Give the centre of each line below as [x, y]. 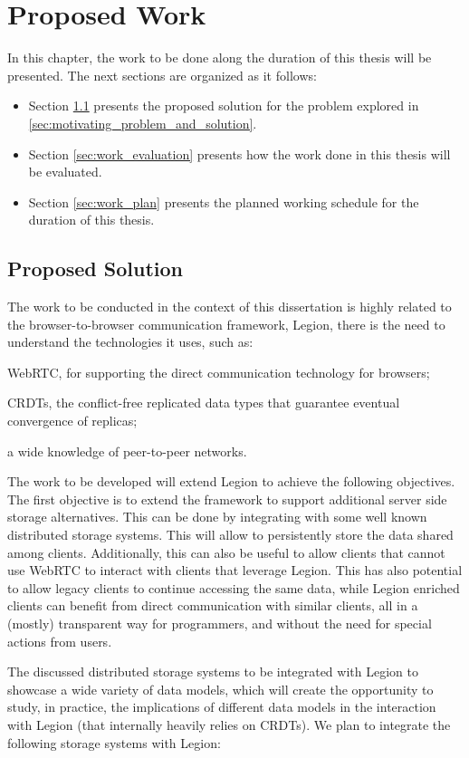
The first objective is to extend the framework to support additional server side [227, 499]
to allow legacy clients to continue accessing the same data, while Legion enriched [234, 587]
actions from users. [60, 641]
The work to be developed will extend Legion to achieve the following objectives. [231, 481]
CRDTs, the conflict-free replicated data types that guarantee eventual [204, 403]
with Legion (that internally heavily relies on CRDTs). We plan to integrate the [229, 724]
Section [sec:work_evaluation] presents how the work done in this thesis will [239, 154]
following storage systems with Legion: [114, 742]
